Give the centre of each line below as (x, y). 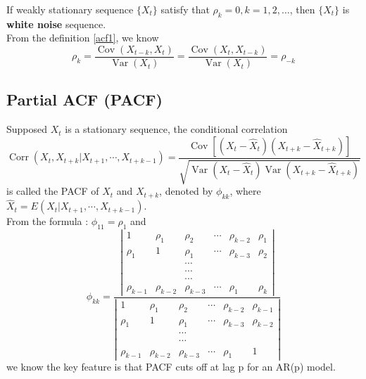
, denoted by (186, 191)
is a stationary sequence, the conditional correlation (176, 129)
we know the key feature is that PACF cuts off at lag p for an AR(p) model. (171, 367)
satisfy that (185, 9)
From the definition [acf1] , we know (83, 38)
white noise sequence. (56, 24)
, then (302, 9)
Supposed (27, 129)
